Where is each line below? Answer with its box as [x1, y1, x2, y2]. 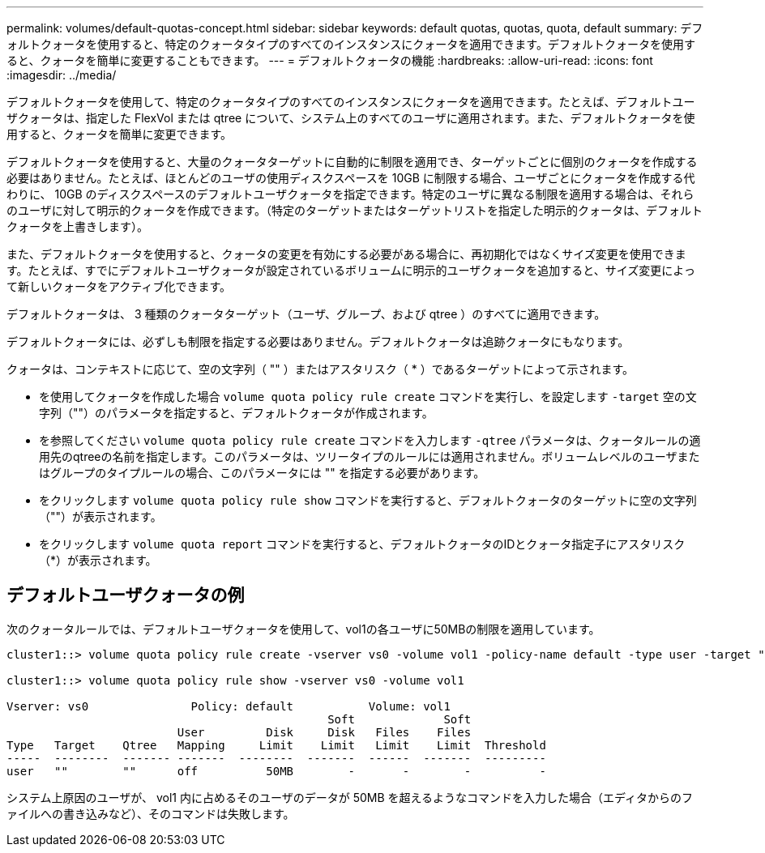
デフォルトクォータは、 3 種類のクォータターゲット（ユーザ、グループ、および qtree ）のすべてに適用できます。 [6, 307, 606, 321]
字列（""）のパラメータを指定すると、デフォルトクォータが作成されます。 [39, 406, 434, 420]
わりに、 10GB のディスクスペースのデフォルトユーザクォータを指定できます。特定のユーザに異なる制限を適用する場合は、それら [6, 187, 694, 201]
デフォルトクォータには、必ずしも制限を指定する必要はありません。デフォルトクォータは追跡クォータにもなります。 [6, 335, 630, 348]
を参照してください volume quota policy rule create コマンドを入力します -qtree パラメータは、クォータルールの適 [39, 433, 701, 447]
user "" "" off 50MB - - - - [6, 764, 546, 778]
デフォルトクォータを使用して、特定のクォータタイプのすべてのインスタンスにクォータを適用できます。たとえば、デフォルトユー [6, 95, 695, 109]
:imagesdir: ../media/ [6, 68, 117, 82]
